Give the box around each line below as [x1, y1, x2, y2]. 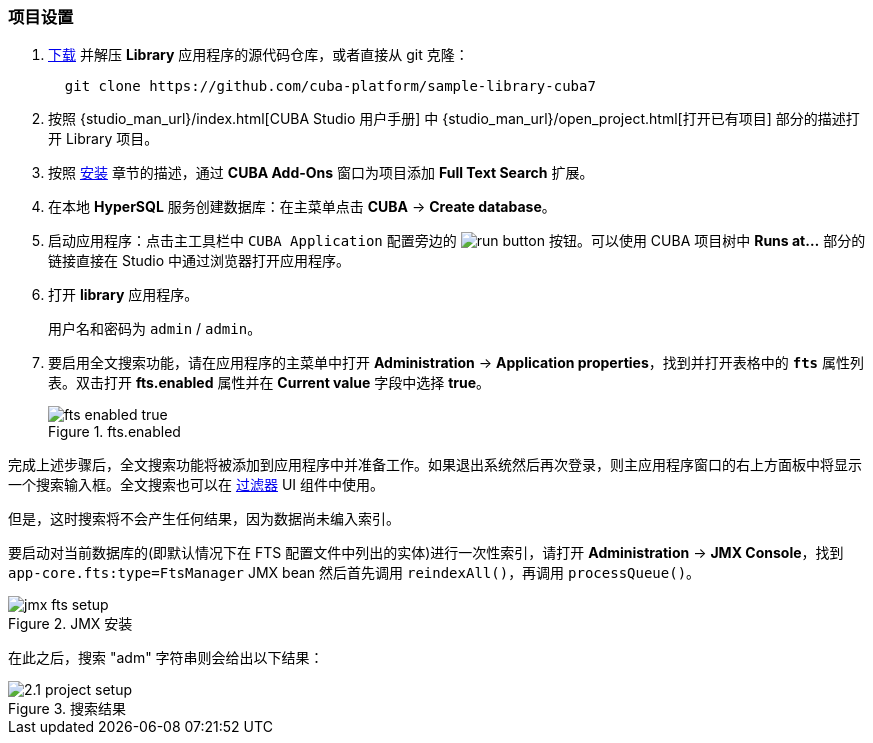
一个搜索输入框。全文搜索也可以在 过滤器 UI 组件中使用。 [8, 476, 384, 494]
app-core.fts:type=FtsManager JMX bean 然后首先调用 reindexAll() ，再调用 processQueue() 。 [8, 564, 701, 582]
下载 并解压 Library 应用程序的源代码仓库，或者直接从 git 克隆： [48, 46, 469, 64]
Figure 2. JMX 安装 [8, 615, 133, 633]
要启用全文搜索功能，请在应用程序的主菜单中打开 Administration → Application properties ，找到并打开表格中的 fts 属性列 [48, 354, 864, 372]
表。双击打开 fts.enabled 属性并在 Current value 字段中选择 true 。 [48, 374, 491, 392]
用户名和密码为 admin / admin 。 [48, 320, 262, 338]
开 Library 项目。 [48, 130, 159, 148]
